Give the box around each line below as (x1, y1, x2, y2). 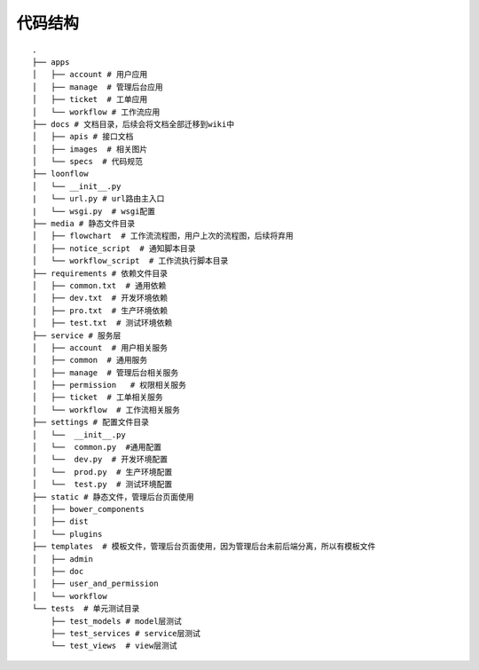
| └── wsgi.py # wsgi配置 (32, 206, 155, 217)
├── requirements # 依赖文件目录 (32, 268, 169, 279)
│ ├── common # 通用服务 (32, 355, 148, 366)
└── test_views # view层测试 (50, 641, 177, 651)
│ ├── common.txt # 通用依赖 (32, 280, 167, 290)
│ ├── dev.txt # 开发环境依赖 (32, 293, 169, 303)
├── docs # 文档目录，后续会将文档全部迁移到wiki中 (32, 119, 235, 129)
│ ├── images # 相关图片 (32, 144, 148, 154)
